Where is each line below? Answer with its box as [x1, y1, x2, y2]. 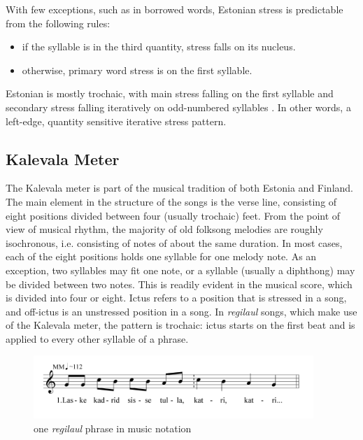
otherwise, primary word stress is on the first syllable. [22, 62, 252, 77]
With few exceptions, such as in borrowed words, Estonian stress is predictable [6, 2, 343, 16]
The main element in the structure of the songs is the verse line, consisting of [6, 194, 337, 208]
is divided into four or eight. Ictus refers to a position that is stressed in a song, [6, 290, 347, 305]
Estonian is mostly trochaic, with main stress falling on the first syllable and [6, 86, 334, 101]
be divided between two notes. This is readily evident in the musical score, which [6, 276, 353, 291]
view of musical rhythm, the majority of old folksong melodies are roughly [6, 222, 323, 236]
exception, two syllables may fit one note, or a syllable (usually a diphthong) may [6, 262, 355, 277]
